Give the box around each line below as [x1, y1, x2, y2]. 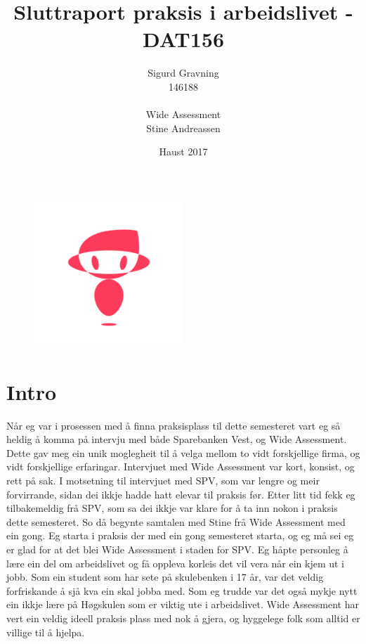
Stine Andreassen [146, 120, 221, 135]
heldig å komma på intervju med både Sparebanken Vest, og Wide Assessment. [6, 432, 347, 446]
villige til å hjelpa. [6, 624, 85, 639]
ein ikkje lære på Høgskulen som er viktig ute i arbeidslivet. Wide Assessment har [6, 597, 359, 612]
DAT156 [142, 25, 225, 53]
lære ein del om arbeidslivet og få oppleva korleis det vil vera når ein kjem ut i [6, 555, 344, 570]
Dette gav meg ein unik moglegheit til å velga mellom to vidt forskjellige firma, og [6, 445, 360, 460]
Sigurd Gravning [148, 65, 219, 80]
